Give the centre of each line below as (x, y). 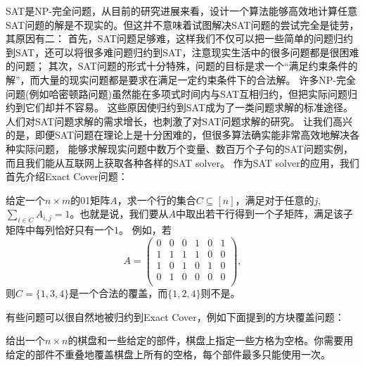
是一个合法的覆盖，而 (119, 292)
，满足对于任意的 (275, 200)
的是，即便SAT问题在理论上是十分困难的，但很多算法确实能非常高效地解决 (178, 135)
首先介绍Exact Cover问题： (67, 176)
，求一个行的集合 (156, 200)
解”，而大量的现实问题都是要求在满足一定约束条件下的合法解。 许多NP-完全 (181, 79)
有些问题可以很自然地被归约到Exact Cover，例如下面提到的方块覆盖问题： (175, 316)
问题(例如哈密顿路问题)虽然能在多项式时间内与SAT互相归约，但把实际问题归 (182, 93)
